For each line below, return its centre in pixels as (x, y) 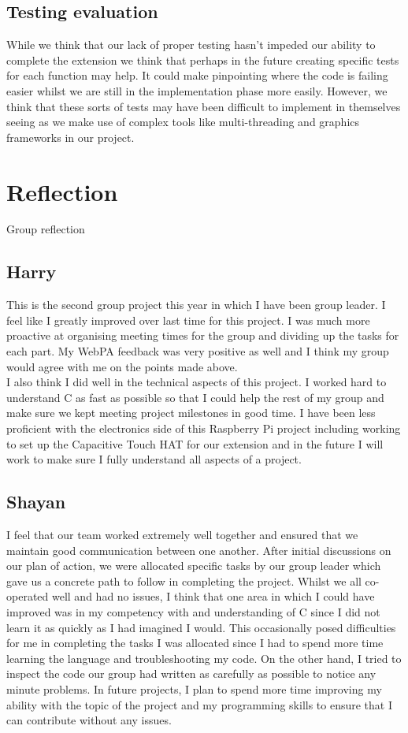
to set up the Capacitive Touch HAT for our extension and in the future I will (195, 443)
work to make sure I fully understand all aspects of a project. (154, 459)
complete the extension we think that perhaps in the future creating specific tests (203, 60)
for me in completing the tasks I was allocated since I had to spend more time (195, 643)
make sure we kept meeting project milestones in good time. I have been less (191, 413)
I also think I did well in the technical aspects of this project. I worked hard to (197, 382)
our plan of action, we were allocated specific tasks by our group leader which (194, 566)
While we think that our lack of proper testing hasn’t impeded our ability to (191, 45)
